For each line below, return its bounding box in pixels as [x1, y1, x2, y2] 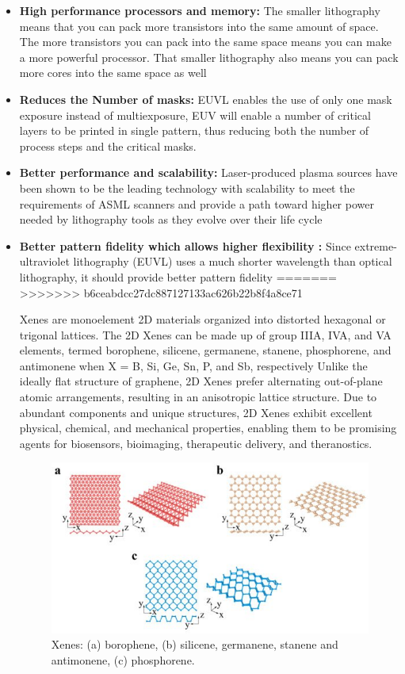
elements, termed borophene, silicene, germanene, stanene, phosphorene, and [19, 342, 392, 358]
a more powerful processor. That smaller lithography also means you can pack [19, 48, 399, 65]
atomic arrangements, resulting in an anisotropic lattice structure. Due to [19, 389, 377, 405]
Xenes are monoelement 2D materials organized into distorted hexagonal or [19, 311, 386, 327]
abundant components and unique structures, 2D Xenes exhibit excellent [19, 404, 373, 420]
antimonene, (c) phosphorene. [51, 652, 195, 668]
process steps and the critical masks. [19, 137, 197, 154]
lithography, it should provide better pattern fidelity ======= [19, 268, 337, 285]
